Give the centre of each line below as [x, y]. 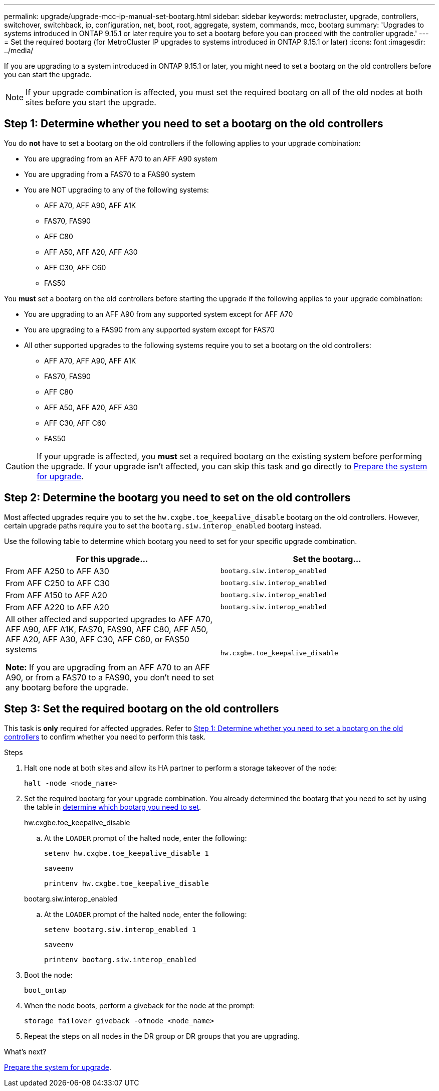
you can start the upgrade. [48, 74]
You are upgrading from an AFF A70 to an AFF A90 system [121, 158]
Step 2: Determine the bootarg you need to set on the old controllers [177, 498]
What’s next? [25, 1051]
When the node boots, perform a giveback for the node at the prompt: [140, 1005]
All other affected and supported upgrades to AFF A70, [109, 619]
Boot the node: [48, 975]
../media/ [19, 50]
